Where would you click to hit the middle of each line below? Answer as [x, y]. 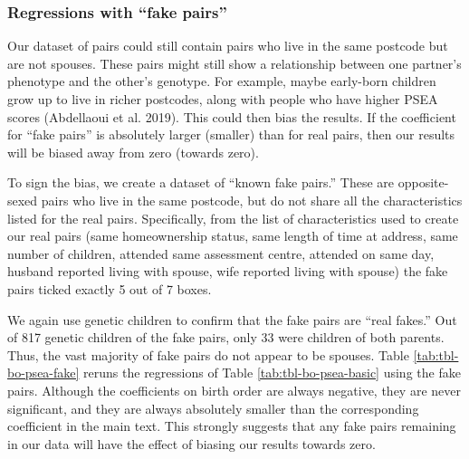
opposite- [423, 182]
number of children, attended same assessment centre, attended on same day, [221, 253]
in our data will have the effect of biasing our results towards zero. [191, 443]
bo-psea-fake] [43, 373]
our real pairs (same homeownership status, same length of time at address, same [233, 236]
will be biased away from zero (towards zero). [133, 152]
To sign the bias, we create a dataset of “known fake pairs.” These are [201, 182]
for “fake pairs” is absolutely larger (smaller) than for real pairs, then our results [231, 134]
